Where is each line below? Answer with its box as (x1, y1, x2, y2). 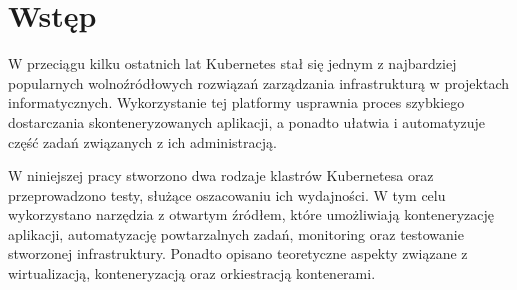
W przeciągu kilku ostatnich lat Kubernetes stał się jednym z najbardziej (8, 53, 457, 74)
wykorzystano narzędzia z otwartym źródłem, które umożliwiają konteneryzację (8, 204, 495, 225)
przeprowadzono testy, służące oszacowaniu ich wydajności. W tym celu (8, 184, 446, 205)
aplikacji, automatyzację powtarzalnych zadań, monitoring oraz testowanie (8, 223, 464, 244)
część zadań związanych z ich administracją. (8, 131, 277, 152)
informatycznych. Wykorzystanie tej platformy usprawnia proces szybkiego (8, 92, 465, 113)
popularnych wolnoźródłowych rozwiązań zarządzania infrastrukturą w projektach (8, 72, 509, 93)
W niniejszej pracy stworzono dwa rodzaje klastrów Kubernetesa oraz (8, 165, 434, 186)
